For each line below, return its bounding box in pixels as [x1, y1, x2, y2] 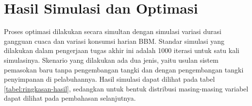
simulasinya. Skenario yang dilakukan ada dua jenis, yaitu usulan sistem [4, 54, 218, 65]
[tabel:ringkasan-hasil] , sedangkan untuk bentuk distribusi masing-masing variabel [4, 83, 249, 93]
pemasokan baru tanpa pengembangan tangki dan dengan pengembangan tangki [4, 64, 244, 74]
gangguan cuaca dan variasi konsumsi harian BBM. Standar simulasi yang [4, 35, 224, 46]
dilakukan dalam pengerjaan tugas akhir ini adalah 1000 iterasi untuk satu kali [4, 45, 239, 55]
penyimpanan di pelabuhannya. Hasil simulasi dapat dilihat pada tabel [4, 74, 215, 84]
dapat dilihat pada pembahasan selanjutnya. [4, 93, 136, 103]
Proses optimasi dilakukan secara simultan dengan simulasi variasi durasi [4, 26, 221, 36]
